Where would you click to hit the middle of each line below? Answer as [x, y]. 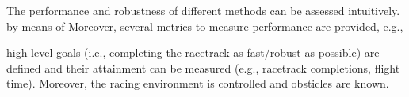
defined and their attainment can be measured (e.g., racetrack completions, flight [203, 67]
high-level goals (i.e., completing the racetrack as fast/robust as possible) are [193, 52]
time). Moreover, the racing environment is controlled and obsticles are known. [198, 83]
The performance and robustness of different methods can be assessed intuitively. [203, 10]
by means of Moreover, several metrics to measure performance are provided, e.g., [205, 26]
